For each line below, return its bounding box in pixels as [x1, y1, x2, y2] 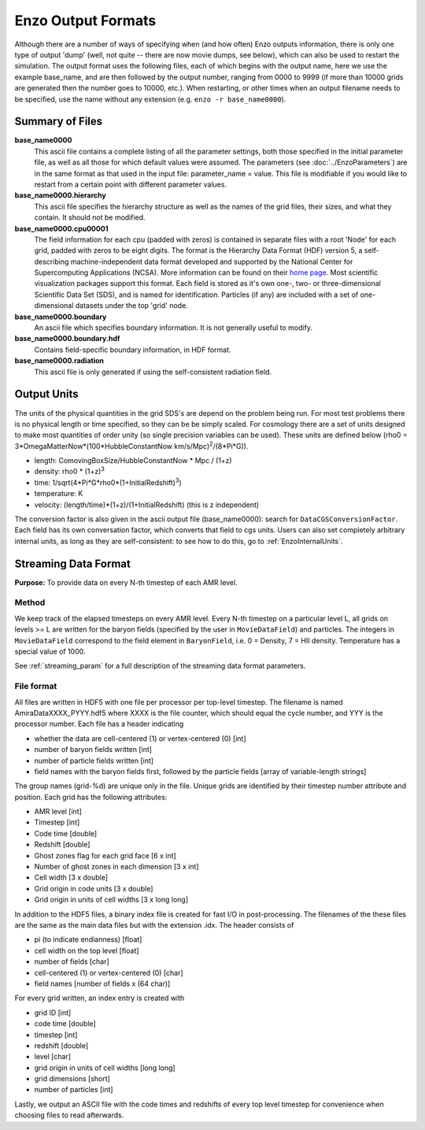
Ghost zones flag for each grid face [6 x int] [34, 850, 176, 860]
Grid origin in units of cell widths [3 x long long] [34, 895, 189, 905]
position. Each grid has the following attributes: [14, 792, 168, 802]
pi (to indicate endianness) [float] [34, 935, 142, 944]
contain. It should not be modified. [34, 213, 146, 222]
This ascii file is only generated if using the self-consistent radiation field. [34, 367, 272, 376]
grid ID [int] [34, 1008, 72, 1017]
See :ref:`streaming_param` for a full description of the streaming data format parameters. [14, 661, 306, 671]
